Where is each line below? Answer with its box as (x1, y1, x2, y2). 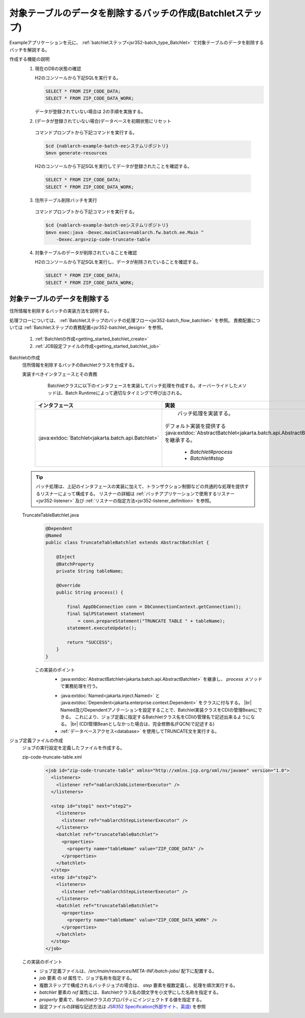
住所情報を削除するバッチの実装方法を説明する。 (9, 308, 112, 314)
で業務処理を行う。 (60, 683, 101, 689)
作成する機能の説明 (9, 56, 50, 62)
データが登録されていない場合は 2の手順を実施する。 (35, 108, 146, 114)
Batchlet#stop (190, 455, 224, 462)
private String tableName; (56, 568, 124, 574)
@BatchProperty (56, 561, 94, 567)
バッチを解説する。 (9, 46, 50, 53)
